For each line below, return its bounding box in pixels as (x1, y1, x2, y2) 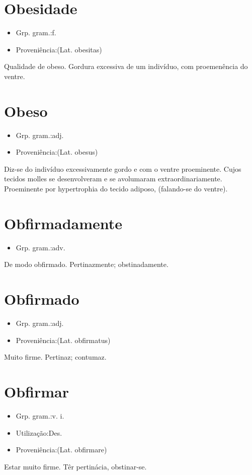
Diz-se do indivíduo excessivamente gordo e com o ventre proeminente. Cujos (4, 163, 241, 174)
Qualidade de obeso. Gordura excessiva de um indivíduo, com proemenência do (4, 61, 248, 72)
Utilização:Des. (16, 427, 62, 438)
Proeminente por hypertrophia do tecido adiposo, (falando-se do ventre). (4, 183, 228, 193)
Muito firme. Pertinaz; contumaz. (4, 352, 107, 362)
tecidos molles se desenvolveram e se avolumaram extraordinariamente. (4, 173, 222, 184)
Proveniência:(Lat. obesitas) (16, 44, 102, 54)
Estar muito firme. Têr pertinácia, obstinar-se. (4, 461, 147, 471)
